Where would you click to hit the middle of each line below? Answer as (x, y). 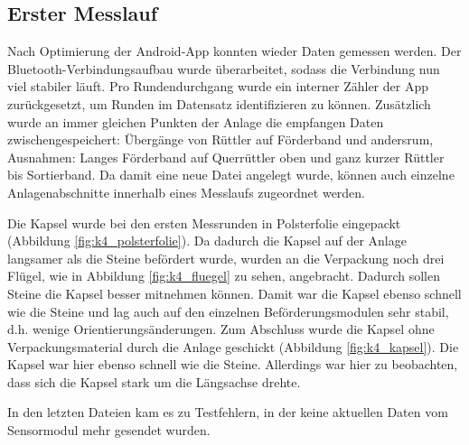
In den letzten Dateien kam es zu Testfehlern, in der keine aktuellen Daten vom (228, 412)
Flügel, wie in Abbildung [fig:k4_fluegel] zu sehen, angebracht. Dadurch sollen (224, 276)
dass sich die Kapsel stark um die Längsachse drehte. (154, 381)
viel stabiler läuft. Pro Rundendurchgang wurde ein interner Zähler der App (218, 86)
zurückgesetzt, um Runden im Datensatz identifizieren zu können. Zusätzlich (219, 103)
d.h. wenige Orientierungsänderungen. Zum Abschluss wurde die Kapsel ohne (221, 329)
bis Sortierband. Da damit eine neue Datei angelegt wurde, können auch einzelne (231, 175)
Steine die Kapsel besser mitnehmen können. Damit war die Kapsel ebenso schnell (234, 293)
